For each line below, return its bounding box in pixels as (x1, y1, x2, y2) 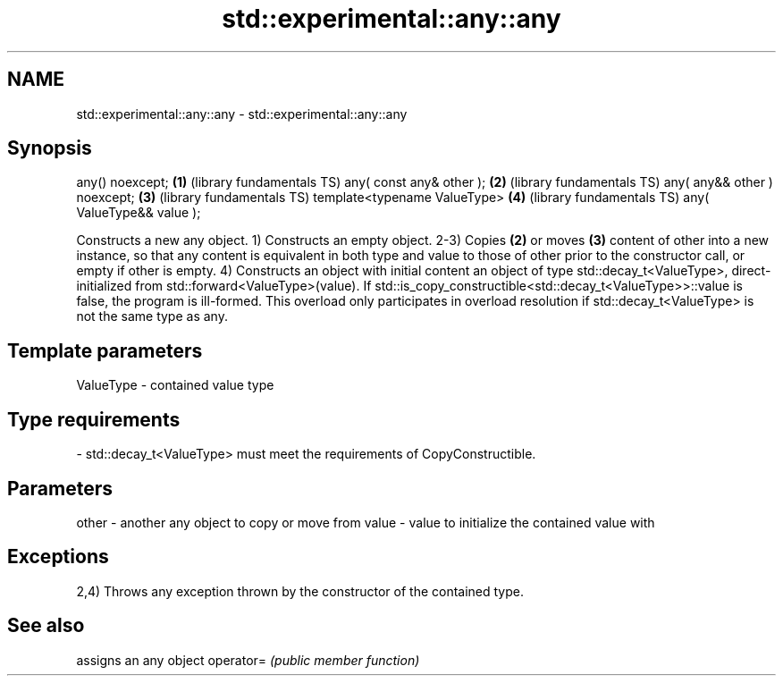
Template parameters (7, 339, 203, 362)
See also (7, 614, 85, 637)
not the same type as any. (76, 308, 228, 325)
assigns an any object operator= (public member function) (76, 652, 420, 668)
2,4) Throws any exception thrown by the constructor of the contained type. (76, 583, 525, 599)
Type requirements (7, 408, 181, 431)
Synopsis (7, 137, 92, 160)
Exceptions (7, 545, 109, 569)
